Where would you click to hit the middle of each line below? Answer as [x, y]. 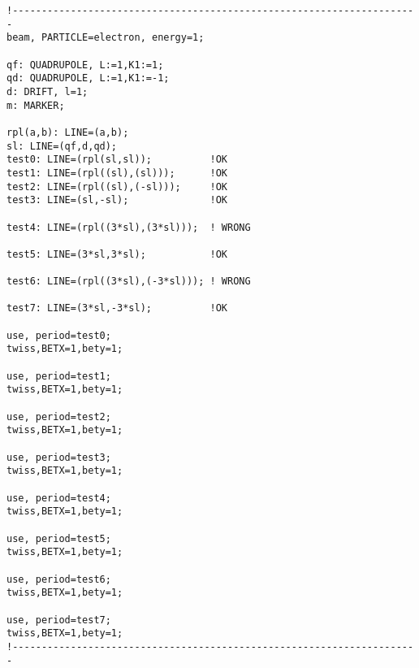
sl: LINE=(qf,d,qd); [62, 146]
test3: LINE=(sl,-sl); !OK [117, 200]
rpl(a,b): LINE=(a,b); [68, 132]
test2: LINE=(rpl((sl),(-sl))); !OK [117, 187]
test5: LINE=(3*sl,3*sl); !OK [117, 254]
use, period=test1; [59, 376]
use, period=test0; [59, 335]
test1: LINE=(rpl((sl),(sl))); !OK [117, 173]
